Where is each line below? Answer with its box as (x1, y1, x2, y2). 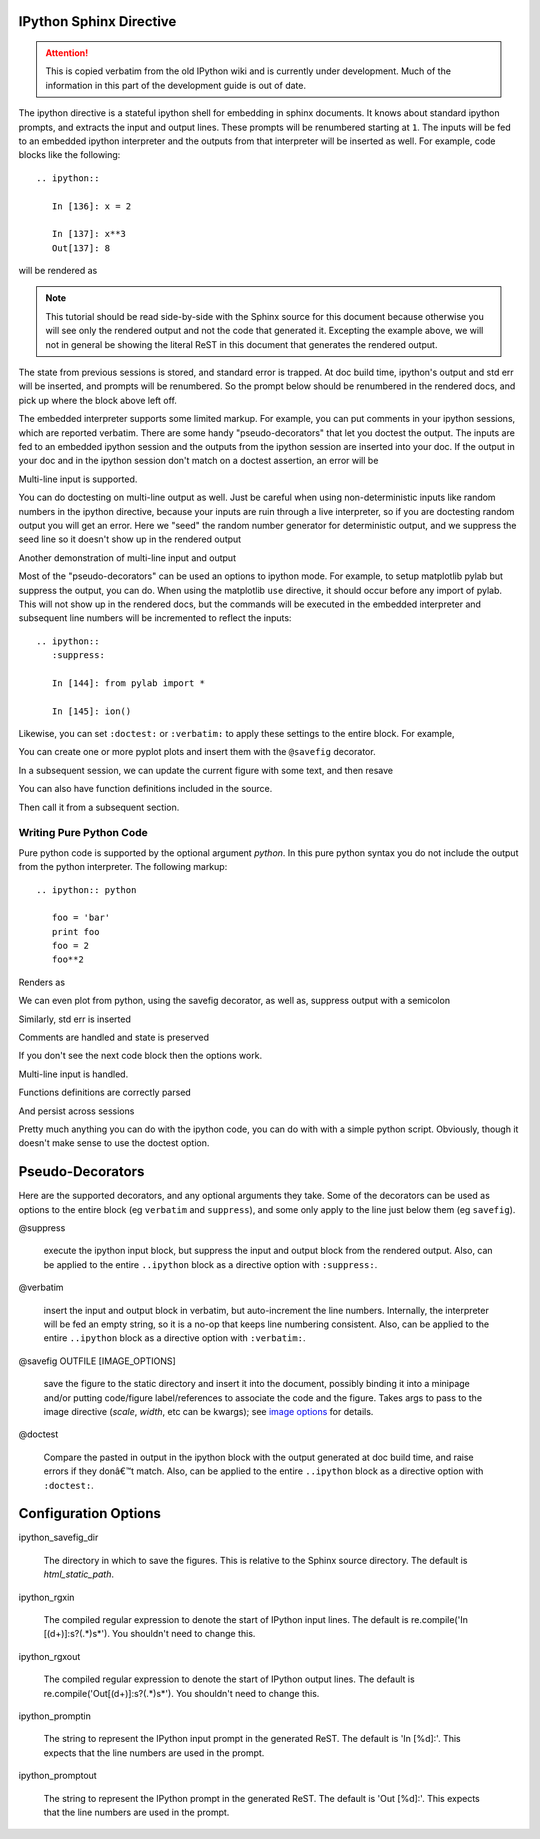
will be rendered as (18, 265, 98, 277)
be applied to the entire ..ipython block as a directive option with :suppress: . (43, 1258, 378, 1270)
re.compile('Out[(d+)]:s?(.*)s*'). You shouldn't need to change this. (43, 1687, 320, 1699)
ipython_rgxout (18, 1650, 81, 1662)
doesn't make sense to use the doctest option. (18, 1137, 210, 1149)
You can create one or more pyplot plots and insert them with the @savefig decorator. (18, 746, 376, 758)
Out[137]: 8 (51, 242, 111, 254)
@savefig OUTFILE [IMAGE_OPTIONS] (18, 1355, 177, 1367)
